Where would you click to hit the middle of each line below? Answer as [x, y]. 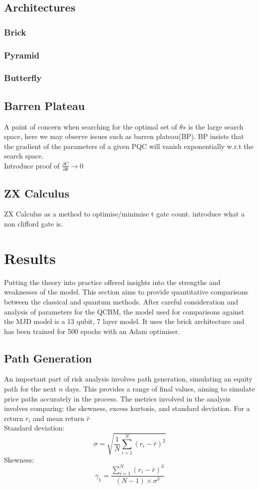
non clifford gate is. [33, 223]
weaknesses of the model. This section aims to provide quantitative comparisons [126, 292]
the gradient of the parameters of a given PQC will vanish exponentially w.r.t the [129, 146]
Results [30, 258]
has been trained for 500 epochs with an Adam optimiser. [92, 331]
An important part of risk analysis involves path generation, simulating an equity [128, 379]
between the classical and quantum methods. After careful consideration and [121, 301]
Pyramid [22, 55]
